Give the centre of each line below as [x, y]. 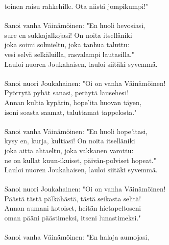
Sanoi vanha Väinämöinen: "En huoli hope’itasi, [76, 131]
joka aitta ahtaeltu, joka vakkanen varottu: [69, 150]
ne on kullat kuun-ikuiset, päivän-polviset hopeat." [80, 160]
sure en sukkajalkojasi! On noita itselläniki [68, 35]
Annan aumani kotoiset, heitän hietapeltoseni [73, 208]
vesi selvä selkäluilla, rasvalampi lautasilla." [70, 54]
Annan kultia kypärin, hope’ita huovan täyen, [73, 102]
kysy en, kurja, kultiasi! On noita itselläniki [70, 141]
